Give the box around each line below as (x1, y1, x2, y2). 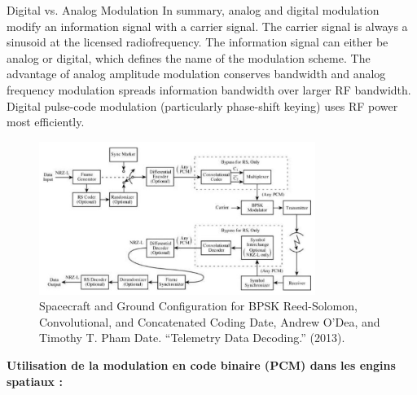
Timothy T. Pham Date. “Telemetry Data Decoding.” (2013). (39, 329, 345, 346)
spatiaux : (7, 372, 63, 389)
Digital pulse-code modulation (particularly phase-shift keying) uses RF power (7, 97, 398, 114)
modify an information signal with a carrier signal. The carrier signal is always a (7, 17, 408, 34)
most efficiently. (7, 113, 85, 130)
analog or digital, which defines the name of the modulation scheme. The (7, 49, 371, 66)
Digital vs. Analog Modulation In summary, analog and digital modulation (7, 2, 380, 18)
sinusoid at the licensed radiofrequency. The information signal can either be (7, 33, 388, 50)
